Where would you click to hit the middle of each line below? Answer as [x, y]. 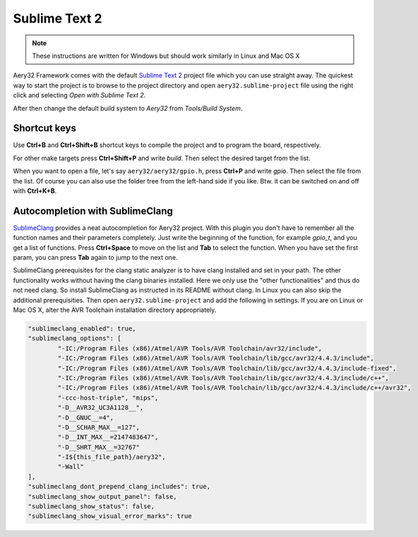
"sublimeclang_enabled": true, [82, 328]
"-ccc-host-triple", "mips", [108, 398]
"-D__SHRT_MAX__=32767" [99, 447]
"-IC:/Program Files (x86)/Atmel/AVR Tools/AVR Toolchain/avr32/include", [190, 348]
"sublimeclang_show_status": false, [91, 507]
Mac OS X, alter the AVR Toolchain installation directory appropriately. [115, 310]
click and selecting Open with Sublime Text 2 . [79, 95]
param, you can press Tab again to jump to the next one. [95, 258]
